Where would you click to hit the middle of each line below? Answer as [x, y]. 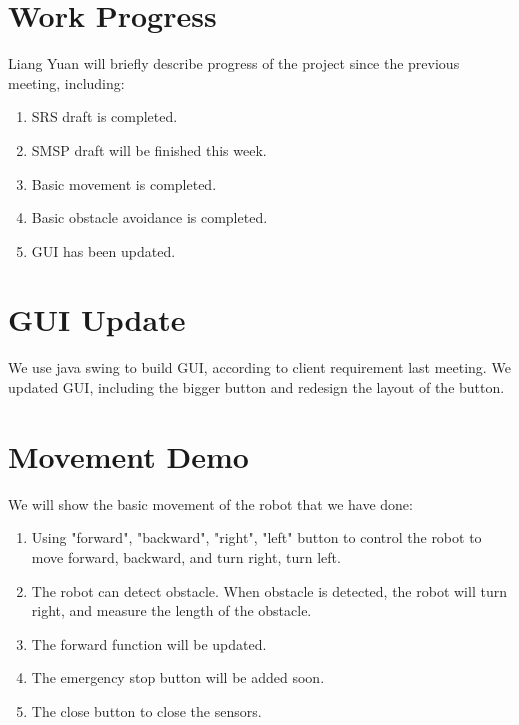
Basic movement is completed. [124, 183]
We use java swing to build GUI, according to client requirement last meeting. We [259, 367]
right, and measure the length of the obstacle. [171, 610]
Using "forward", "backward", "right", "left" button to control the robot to [256, 537]
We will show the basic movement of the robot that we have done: [210, 503]
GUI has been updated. [103, 250]
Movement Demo [128, 455]
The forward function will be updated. [149, 643]
